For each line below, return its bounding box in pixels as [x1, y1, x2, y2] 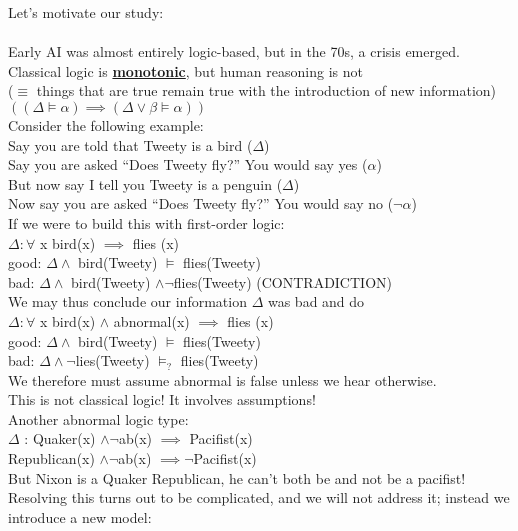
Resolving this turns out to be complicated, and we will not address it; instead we [8, 487, 510, 508]
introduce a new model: [8, 506, 152, 527]
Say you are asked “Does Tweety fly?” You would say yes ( [8, 154, 368, 175]
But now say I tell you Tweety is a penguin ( [8, 173, 283, 194]
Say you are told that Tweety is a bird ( [8, 134, 253, 155]
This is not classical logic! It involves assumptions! [8, 389, 316, 410]
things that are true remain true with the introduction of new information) [36, 80, 497, 101]
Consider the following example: [8, 114, 204, 135]
